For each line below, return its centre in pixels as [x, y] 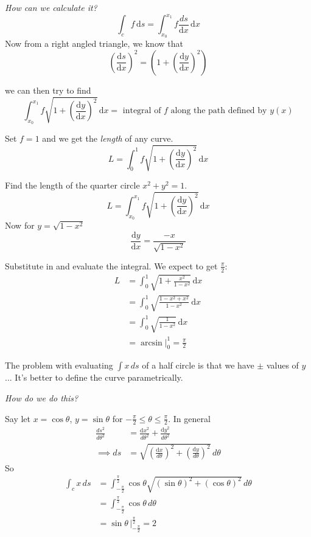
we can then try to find [48, 90]
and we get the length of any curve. [108, 138]
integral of [142, 111]
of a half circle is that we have [198, 365]
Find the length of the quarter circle [72, 185]
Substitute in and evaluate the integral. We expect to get [111, 265]
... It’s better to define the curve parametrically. [94, 377]
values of [282, 365]
